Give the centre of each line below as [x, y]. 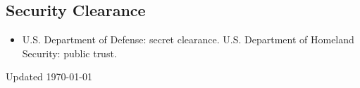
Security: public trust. [69, 53]
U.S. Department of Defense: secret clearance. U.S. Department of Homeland [188, 39]
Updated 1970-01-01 [49, 76]
